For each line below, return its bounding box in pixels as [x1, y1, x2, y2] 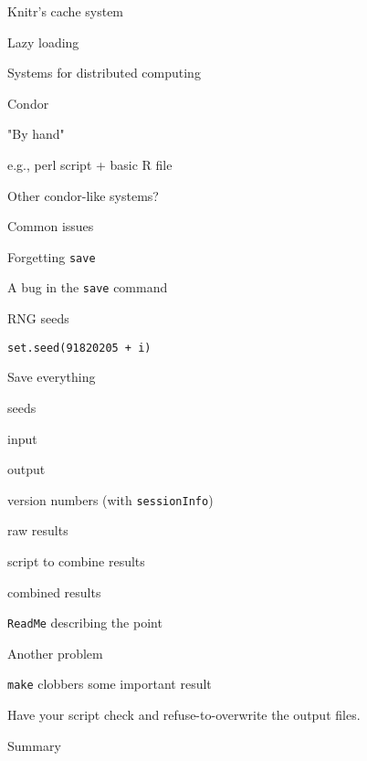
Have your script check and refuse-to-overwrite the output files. [7, 705, 361, 724]
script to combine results [7, 551, 145, 570]
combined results [7, 582, 101, 601]
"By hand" [7, 124, 65, 143]
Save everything [7, 367, 96, 386]
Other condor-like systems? [7, 185, 159, 205]
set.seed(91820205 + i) [7, 341, 152, 354]
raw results [7, 521, 68, 540]
